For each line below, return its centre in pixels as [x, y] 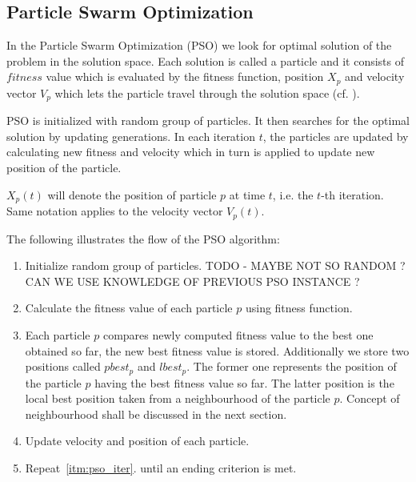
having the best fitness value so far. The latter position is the [244, 382]
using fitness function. [299, 308]
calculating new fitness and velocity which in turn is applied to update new [191, 152]
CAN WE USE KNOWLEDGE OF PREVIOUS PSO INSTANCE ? [192, 281]
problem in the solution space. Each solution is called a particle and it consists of [206, 60]
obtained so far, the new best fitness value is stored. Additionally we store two [217, 350]
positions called [63, 366]
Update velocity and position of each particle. [137, 441]
